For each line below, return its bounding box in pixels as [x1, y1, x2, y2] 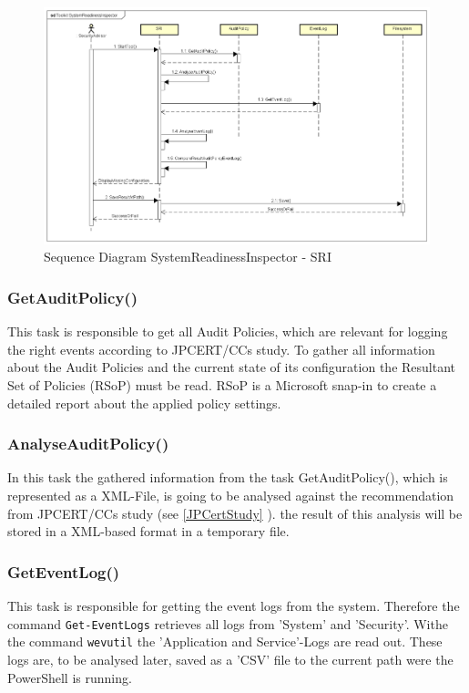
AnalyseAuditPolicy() [7, 432, 169, 455]
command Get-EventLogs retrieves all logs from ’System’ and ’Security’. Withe [7, 614, 448, 633]
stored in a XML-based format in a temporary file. [7, 522, 290, 541]
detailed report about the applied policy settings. [7, 393, 281, 412]
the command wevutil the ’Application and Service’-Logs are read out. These [7, 632, 443, 651]
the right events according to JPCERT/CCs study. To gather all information [7, 339, 435, 358]
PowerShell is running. [7, 667, 132, 687]
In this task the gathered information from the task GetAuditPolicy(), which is [7, 468, 448, 487]
